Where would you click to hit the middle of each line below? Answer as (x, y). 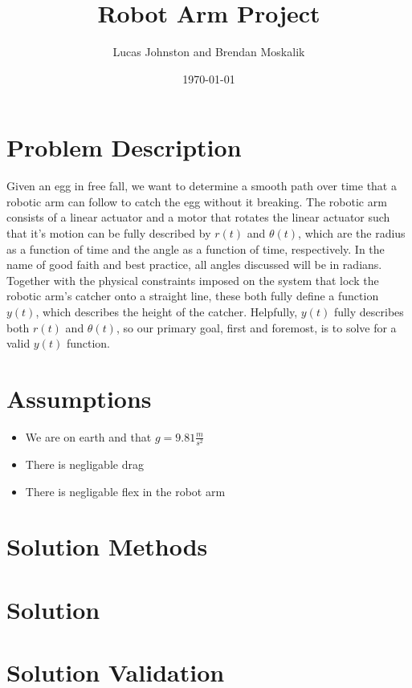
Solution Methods (107, 546)
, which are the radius (352, 233)
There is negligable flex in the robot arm (125, 491)
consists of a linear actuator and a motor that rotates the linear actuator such (198, 217)
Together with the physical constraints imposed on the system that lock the (193, 280)
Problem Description (124, 147)
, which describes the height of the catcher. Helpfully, (167, 311)
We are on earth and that (88, 436)
